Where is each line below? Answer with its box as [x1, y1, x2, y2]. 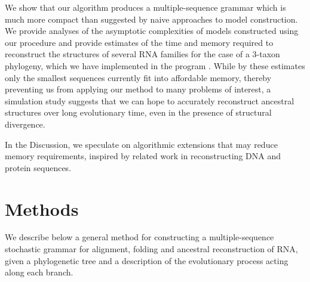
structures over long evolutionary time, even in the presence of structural [5, 106, 272, 119]
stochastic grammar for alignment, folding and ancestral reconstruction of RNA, [5, 243, 298, 255]
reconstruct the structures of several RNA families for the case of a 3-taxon [5, 48, 280, 60]
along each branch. [5, 266, 73, 278]
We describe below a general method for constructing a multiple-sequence [5, 231, 274, 243]
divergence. [5, 117, 45, 130]
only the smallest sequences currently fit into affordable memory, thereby [5, 71, 272, 83]
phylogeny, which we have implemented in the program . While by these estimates [5, 59, 305, 72]
